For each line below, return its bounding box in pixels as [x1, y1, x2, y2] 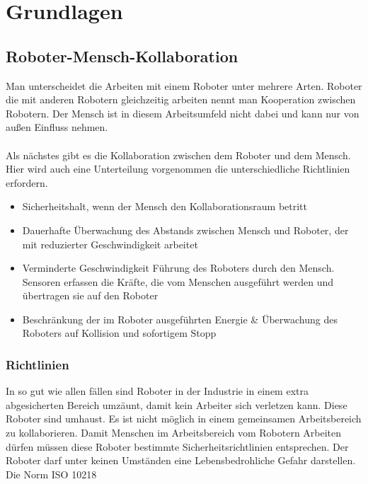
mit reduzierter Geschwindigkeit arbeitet [22, 236, 198, 251]
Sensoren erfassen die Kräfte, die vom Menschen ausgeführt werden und [22, 274, 334, 289]
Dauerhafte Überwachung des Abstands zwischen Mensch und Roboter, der [22, 222, 349, 237]
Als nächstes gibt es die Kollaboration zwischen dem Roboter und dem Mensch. [6, 147, 351, 162]
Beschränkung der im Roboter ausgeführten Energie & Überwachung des [22, 311, 338, 326]
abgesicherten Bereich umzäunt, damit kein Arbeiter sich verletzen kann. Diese [6, 397, 347, 412]
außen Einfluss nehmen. [6, 120, 108, 134]
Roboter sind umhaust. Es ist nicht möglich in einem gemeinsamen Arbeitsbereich [6, 411, 362, 426]
